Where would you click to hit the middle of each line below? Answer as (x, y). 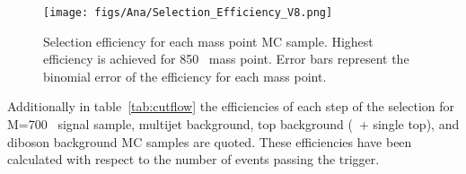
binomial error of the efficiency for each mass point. (185, 76)
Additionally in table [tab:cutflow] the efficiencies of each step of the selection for (231, 106)
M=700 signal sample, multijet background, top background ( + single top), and (233, 124)
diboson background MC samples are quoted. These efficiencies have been (210, 141)
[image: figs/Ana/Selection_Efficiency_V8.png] (188, 13)
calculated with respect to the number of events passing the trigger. (193, 159)
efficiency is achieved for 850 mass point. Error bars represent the (226, 59)
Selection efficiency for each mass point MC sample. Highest (208, 41)
